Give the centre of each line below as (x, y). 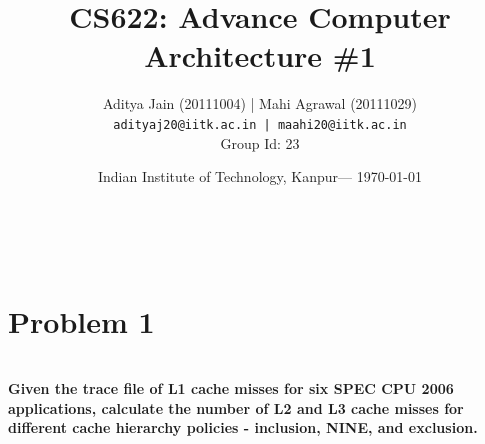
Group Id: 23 (260, 142)
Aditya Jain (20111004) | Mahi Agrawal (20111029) (260, 103)
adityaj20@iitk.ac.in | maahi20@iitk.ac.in (260, 124)
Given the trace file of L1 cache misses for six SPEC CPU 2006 (231, 388)
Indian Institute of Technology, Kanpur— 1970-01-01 (260, 176)
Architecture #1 (260, 55)
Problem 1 (81, 320)
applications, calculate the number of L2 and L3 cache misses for (236, 407)
